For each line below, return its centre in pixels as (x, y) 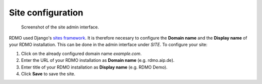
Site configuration (46, 13)
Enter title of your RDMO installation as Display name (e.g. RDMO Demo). (94, 67)
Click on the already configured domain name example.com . (81, 54)
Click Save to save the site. (48, 74)
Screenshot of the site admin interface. (60, 27)
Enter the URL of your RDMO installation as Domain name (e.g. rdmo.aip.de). (98, 60)
